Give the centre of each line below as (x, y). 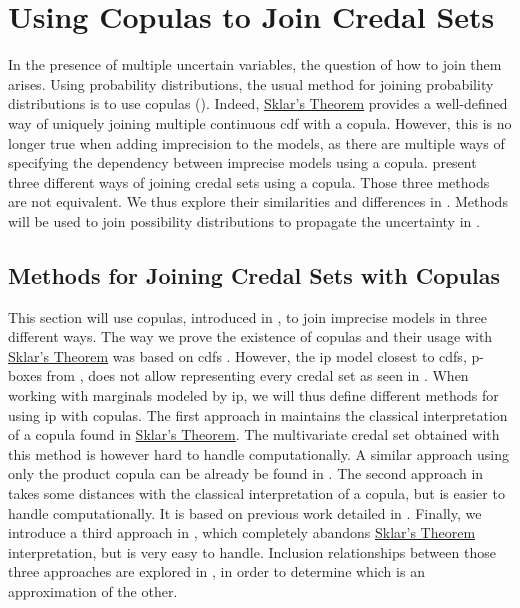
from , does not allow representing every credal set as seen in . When (257, 375)
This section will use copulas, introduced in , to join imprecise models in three (247, 316)
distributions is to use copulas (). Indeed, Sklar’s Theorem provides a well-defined (258, 103)
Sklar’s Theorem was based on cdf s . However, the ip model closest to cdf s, (237, 355)
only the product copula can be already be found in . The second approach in (246, 473)
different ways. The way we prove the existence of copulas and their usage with (250, 336)
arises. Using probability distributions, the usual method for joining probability (251, 83)
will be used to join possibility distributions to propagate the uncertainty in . (244, 220)
